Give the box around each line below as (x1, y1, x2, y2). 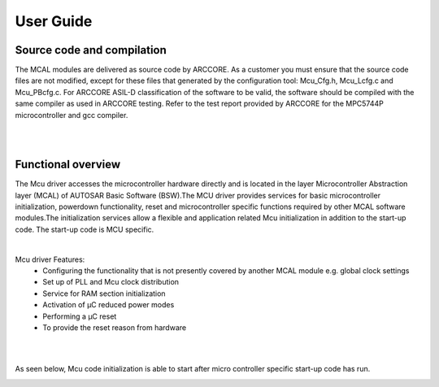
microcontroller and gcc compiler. (15, 110, 128, 120)
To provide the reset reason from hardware (42, 323, 187, 333)
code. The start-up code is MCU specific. (15, 224, 154, 234)
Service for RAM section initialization (42, 289, 166, 298)
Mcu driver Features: (15, 254, 85, 264)
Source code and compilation (15, 43, 167, 57)
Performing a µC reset (42, 311, 117, 321)
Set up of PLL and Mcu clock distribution (42, 277, 179, 287)
